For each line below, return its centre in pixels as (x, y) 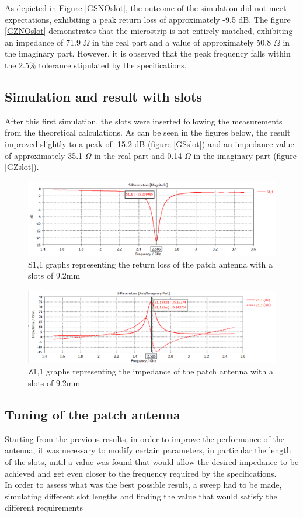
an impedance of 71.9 (43, 42)
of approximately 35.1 (44, 155)
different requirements (44, 507)
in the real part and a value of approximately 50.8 (182, 42)
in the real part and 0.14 (138, 155)
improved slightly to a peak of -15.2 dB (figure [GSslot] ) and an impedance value (149, 143)
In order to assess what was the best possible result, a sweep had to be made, (143, 485)
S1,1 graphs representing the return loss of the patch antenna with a (150, 264)
